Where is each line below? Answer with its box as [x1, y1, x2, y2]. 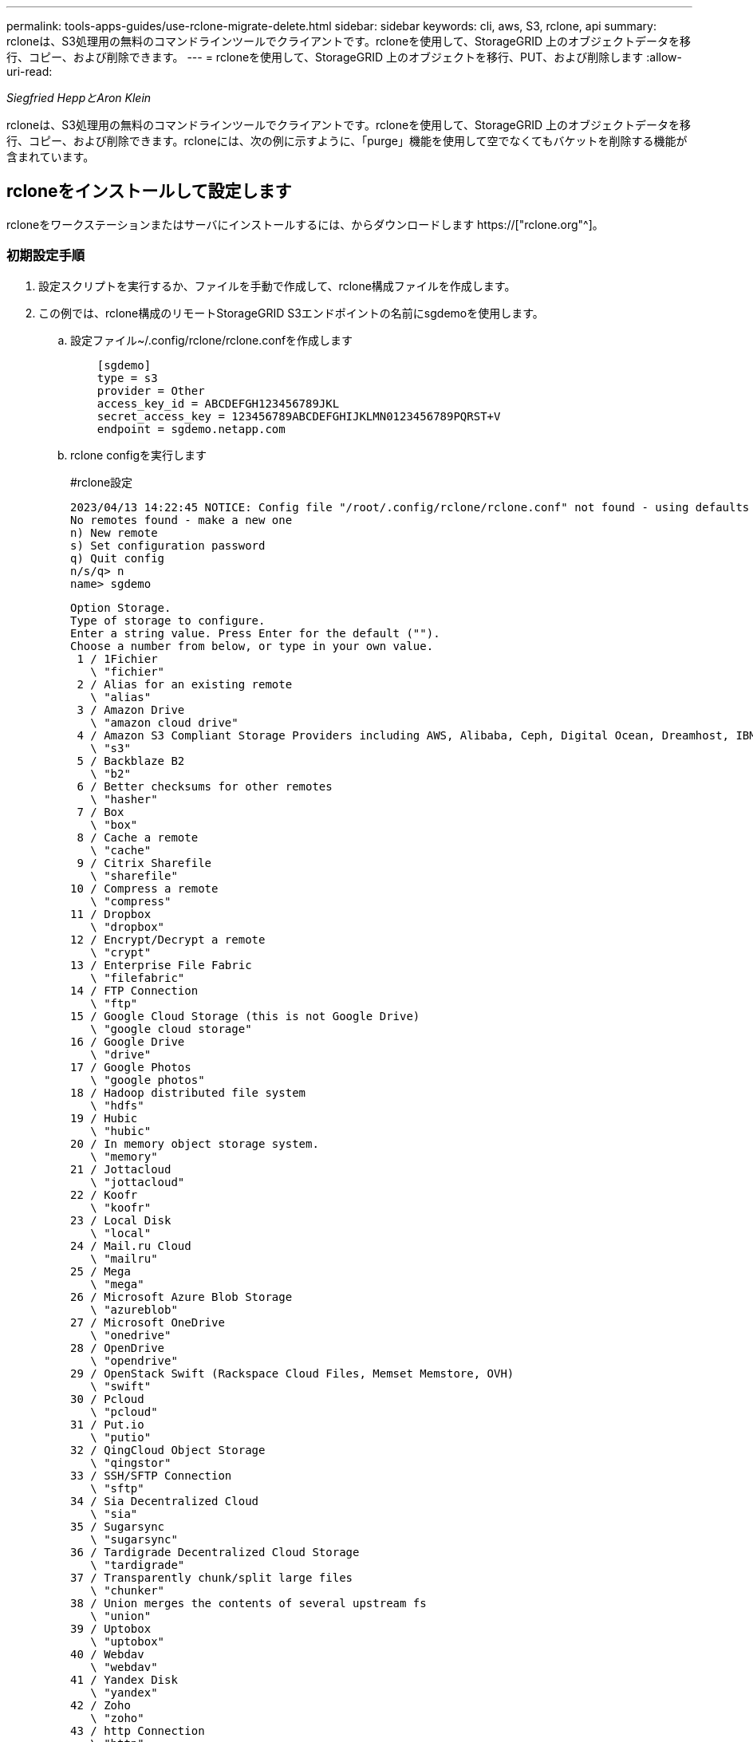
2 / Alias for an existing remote [77, 677, 293, 691]
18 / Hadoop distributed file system [70, 1086, 306, 1099]
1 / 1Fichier [77, 652, 158, 665]
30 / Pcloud [70, 1392, 144, 1405]
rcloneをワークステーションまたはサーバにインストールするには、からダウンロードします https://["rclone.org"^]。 [6, 217, 604, 231]
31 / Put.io [70, 1417, 144, 1431]
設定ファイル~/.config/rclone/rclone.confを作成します [70, 333, 353, 347]
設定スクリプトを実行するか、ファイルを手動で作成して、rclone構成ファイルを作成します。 [38, 278, 516, 293]
